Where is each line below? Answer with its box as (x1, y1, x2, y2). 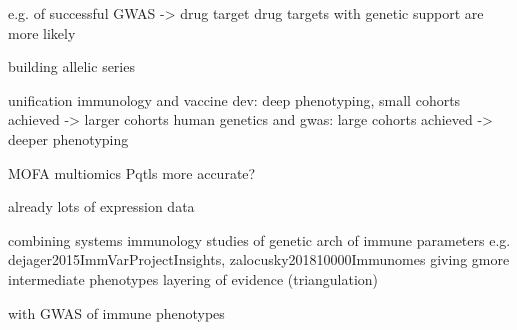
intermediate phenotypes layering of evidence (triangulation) (8, 268, 379, 289)
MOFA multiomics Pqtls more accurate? (8, 162, 256, 183)
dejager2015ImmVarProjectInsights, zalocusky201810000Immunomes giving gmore (8, 249, 510, 270)
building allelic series (8, 56, 135, 77)
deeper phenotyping (8, 128, 129, 149)
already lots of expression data (8, 196, 195, 217)
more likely (8, 22, 76, 43)
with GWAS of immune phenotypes (8, 302, 225, 323)
